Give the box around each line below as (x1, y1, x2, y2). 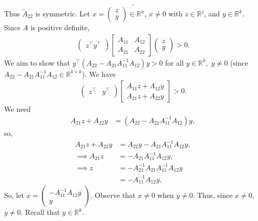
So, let (4, 190, 24, 200)
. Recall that (20, 207, 60, 217)
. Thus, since (192, 190, 233, 200)
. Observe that (90, 190, 136, 200)
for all (165, 57, 184, 68)
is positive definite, (30, 22, 90, 33)
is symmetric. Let (35, 8, 90, 19)
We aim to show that (4, 57, 70, 68)
